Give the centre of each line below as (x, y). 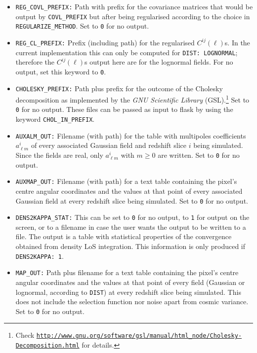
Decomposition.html (47, 346)
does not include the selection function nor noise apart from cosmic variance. (132, 301)
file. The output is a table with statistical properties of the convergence (124, 236)
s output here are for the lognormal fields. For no (159, 62)
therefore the (35, 62)
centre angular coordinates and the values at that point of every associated (129, 191)
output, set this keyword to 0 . (61, 71)
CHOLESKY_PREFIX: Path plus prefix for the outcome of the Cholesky (119, 88)
